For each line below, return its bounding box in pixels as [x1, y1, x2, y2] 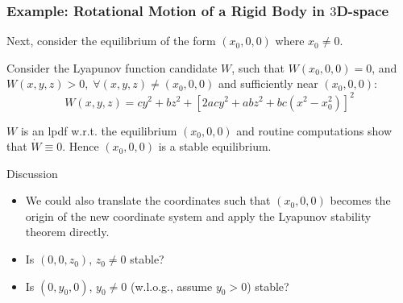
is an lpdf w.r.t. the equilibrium [20, 122, 177, 139]
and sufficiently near [218, 75, 318, 92]
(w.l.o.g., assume [130, 277, 213, 294]
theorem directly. [25, 223, 110, 240]
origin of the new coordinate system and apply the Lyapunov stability [25, 207, 372, 224]
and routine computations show [236, 122, 393, 139]
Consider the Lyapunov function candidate [6, 59, 218, 76]
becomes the [330, 192, 391, 209]
